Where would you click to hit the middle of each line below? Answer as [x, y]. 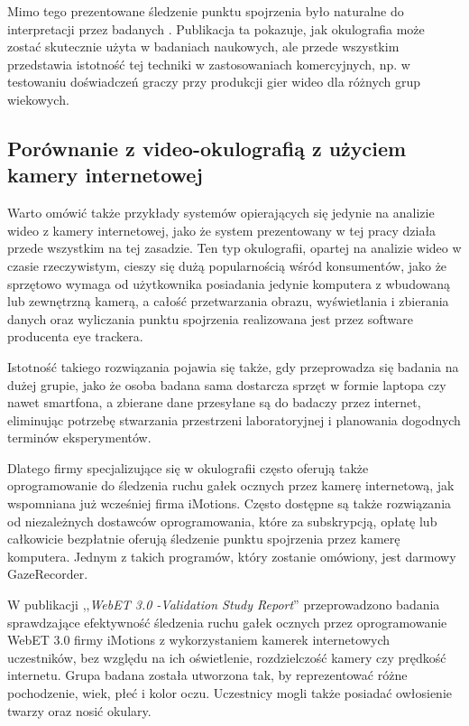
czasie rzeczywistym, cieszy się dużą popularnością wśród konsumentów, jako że [227, 265]
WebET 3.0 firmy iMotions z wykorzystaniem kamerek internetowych [198, 640]
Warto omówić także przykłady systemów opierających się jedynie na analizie [221, 213]
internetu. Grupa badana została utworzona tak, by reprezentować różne [207, 675]
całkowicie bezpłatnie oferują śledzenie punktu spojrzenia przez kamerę [204, 539]
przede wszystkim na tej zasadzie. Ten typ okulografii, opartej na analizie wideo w [234, 248]
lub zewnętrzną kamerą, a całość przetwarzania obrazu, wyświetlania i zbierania [228, 301]
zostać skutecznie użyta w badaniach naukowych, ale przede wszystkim [203, 47]
